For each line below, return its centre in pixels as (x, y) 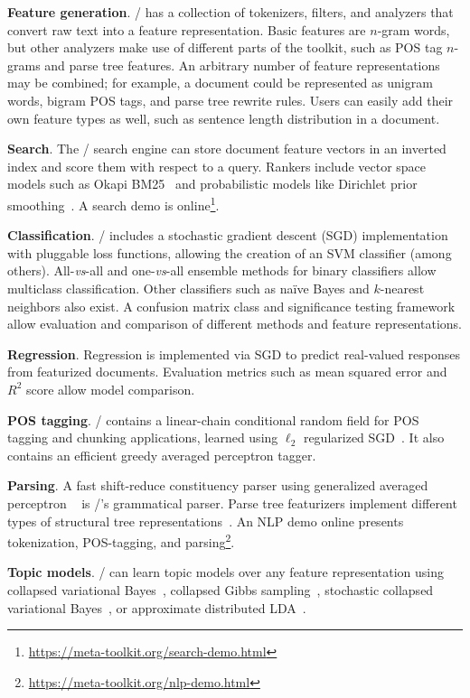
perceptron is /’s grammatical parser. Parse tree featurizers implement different (232, 503)
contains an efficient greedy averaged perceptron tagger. (162, 455)
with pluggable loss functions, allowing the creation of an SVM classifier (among (230, 252)
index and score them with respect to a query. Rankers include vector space (217, 166)
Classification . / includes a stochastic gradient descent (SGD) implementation (228, 235)
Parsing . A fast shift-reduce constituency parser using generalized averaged (218, 485)
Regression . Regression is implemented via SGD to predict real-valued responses (234, 354)
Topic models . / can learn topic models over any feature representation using (226, 572)
